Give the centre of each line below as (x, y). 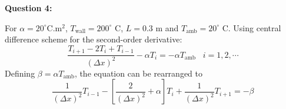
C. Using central (252, 27)
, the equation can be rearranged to (139, 73)
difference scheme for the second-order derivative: (94, 39)
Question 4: (29, 8)
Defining (20, 73)
